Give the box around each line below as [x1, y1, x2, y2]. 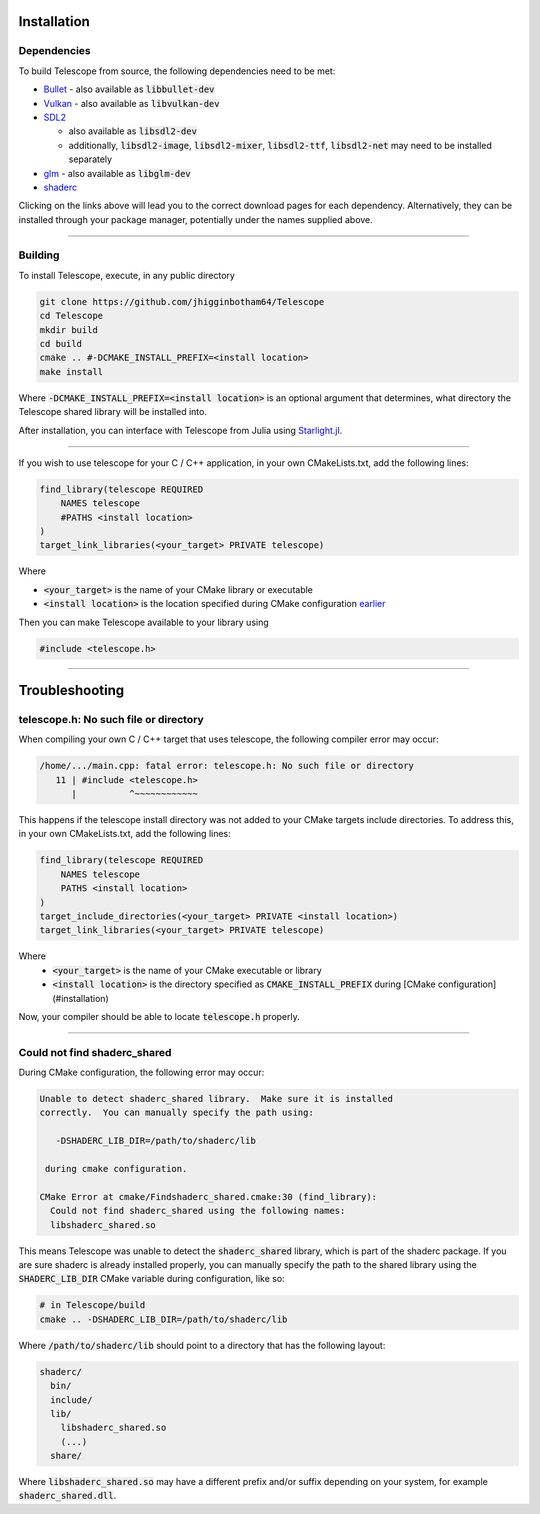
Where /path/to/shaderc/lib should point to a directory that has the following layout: [18, 1339, 386, 1351]
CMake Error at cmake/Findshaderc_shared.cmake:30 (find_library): [39, 1191, 378, 1202]
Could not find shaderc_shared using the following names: [50, 1205, 346, 1217]
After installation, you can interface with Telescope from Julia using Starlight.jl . [18, 424, 343, 436]
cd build [39, 338, 83, 349]
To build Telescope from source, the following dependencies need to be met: [18, 65, 336, 77]
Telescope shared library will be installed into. [18, 406, 207, 418]
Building [18, 248, 60, 262]
